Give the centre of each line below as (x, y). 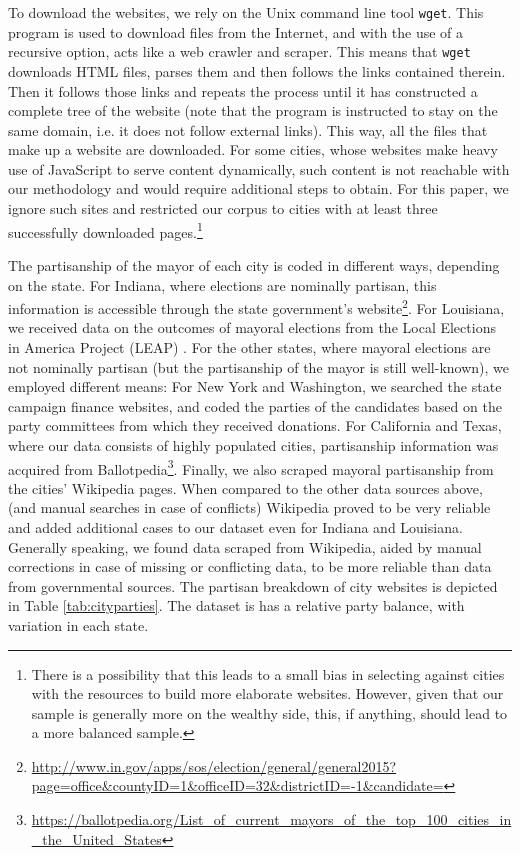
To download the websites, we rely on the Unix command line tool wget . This (246, 12)
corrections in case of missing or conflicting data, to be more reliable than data (250, 566)
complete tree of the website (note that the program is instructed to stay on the (253, 110)
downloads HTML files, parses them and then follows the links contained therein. (257, 70)
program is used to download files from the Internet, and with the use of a (236, 31)
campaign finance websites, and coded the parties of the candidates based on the (255, 405)
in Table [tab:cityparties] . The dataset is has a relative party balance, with (236, 605)
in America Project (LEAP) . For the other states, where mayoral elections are (249, 346)
